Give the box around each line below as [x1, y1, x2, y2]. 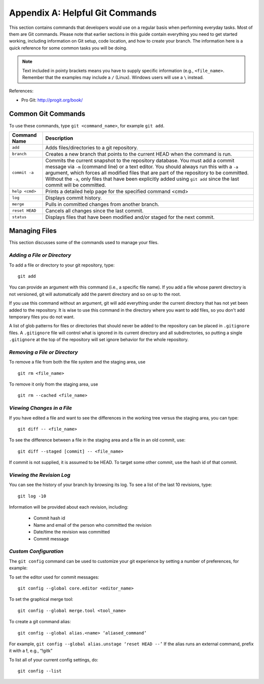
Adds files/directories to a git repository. [45, 144, 138, 151]
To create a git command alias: [9, 619, 71, 625]
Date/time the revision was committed [33, 529, 110, 535]
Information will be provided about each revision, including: [9, 504, 129, 510]
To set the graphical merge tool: [9, 596, 73, 602]
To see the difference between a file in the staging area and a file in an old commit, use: [9, 437, 186, 443]
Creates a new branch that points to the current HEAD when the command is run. [45, 150, 232, 157]
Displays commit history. [45, 194, 102, 201]
